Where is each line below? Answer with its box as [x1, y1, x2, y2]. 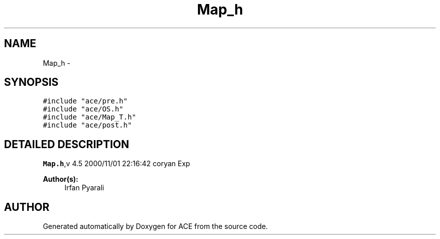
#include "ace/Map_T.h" [43, 113, 136, 122]
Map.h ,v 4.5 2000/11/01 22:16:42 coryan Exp [43, 159, 190, 168]
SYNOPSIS [4, 76, 59, 89]
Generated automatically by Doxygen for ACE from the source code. [43, 222, 268, 231]
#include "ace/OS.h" [43, 105, 124, 113]
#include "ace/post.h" [43, 121, 132, 130]
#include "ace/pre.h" [43, 97, 128, 105]
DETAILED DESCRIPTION [4, 138, 130, 151]
